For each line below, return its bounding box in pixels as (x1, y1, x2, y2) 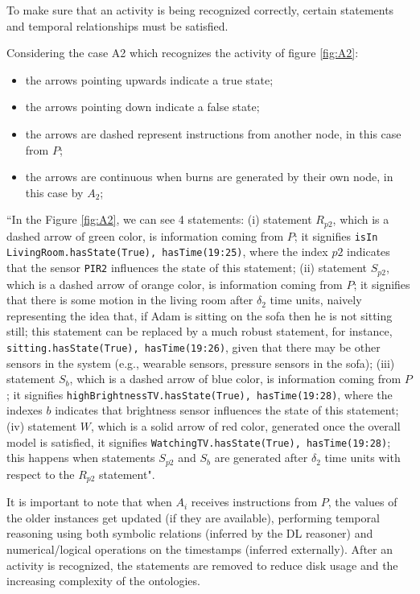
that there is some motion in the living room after (6, 291, 253, 308)
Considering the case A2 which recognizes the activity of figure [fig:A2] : (6, 44, 359, 61)
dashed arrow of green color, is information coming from (6, 227, 284, 244)
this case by (25, 184, 84, 200)
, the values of (327, 493, 397, 510)
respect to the (6, 465, 75, 482)
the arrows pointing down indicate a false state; (25, 98, 260, 115)
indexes (6, 402, 43, 419)
